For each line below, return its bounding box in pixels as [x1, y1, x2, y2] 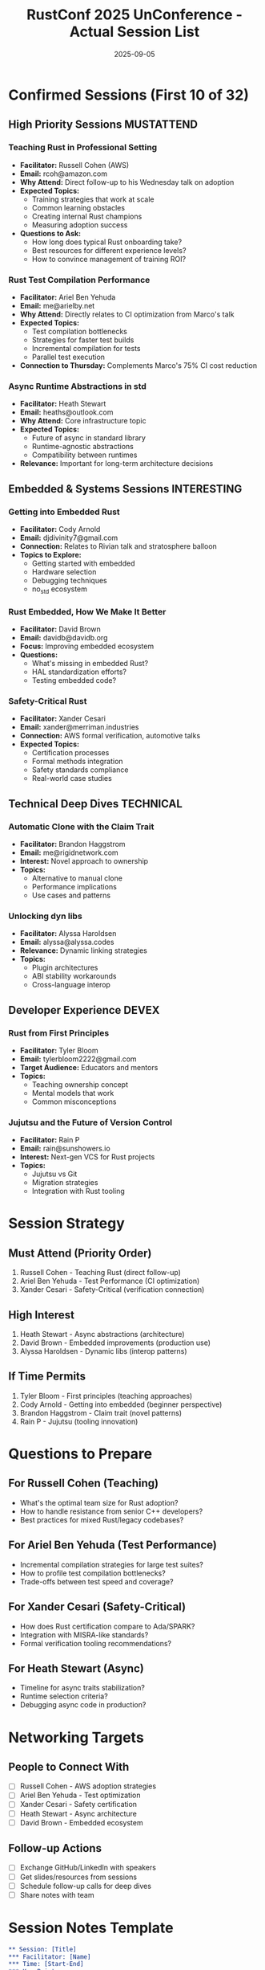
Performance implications [31, 881, 118, 891]
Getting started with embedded [31, 558, 135, 568]
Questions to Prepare [8, 1445, 153, 1463]
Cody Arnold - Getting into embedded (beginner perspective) [19, 1400, 223, 1409]
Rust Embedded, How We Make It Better [8, 606, 167, 617]
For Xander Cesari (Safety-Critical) [8, 1600, 187, 1614]
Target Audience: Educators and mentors [19, 1062, 159, 1072]
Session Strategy [8, 1215, 126, 1232]
